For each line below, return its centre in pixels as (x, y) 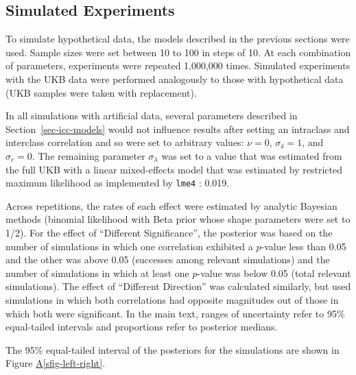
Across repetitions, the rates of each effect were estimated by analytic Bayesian (171, 205)
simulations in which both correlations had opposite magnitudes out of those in (172, 299)
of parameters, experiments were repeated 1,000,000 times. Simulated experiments (178, 65)
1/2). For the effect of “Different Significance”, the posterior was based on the (169, 232)
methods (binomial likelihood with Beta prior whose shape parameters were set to (178, 219)
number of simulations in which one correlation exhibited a (129, 246)
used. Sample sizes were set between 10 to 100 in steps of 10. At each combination (178, 52)
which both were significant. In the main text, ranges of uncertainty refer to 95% (175, 313)
